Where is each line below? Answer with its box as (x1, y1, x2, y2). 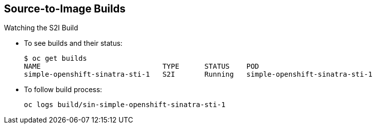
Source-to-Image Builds (4, 2, 125, 15)
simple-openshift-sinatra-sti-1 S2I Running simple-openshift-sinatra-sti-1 (24, 70, 373, 79)
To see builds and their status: (24, 39, 123, 48)
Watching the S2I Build (4, 23, 78, 32)
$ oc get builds (24, 54, 87, 63)
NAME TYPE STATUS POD (24, 62, 259, 71)
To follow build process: (24, 85, 102, 94)
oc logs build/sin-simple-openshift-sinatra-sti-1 (24, 101, 226, 109)
